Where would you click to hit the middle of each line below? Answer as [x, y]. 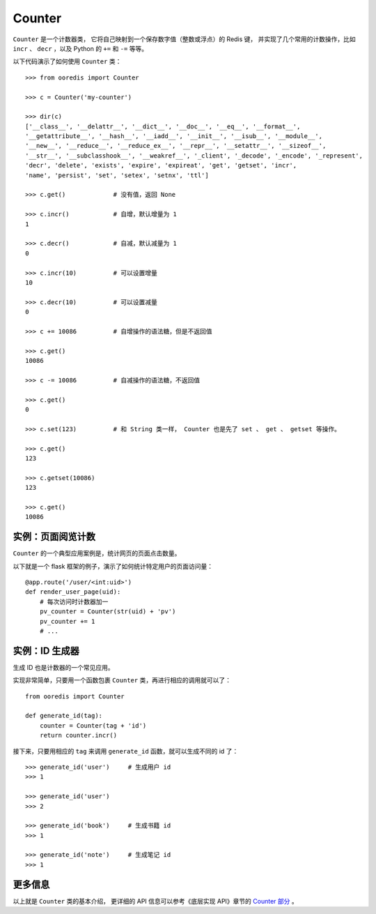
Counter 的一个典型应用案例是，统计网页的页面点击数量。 [97, 553]
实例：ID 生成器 [46, 651]
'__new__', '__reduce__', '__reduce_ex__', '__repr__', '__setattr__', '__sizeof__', [176, 146]
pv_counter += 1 [67, 621]
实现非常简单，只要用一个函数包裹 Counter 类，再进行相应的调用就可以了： [122, 680]
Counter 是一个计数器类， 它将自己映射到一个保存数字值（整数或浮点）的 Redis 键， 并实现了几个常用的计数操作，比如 [185, 39]
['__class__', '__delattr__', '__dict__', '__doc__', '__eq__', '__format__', [163, 126]
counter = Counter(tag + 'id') [93, 725]
